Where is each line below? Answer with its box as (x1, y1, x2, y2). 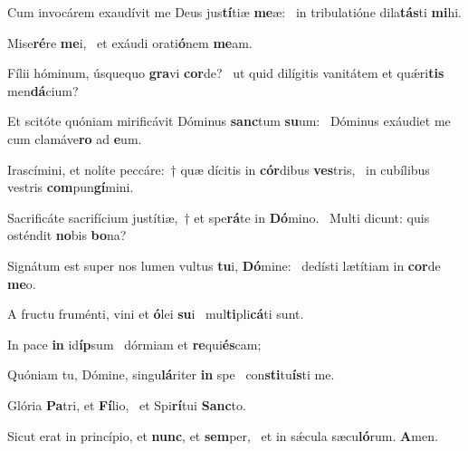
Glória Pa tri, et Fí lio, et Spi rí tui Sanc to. (7, 395, 246, 414)
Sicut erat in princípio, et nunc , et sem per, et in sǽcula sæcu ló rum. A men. (7, 426, 438, 445)
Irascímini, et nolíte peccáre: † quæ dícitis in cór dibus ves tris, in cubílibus (7, 159, 430, 178)
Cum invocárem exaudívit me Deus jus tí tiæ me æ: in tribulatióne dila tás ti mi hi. (7, 3, 463, 21)
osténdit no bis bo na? (7, 225, 127, 245)
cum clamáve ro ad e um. (7, 129, 142, 148)
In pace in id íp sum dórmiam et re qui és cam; (7, 334, 262, 353)
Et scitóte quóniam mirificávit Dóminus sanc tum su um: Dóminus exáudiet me (7, 111, 451, 130)
